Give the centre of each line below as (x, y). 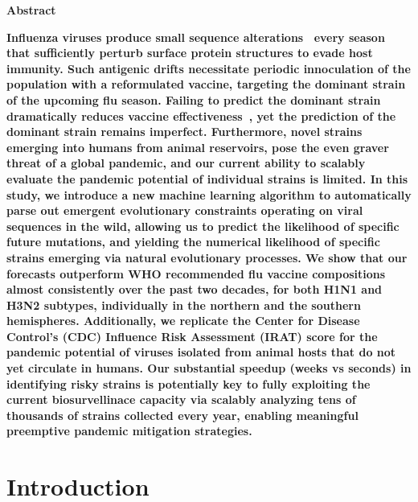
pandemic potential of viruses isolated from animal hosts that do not (201, 352)
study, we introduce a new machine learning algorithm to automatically (209, 194)
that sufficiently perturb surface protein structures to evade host (190, 53)
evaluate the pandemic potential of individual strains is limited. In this (207, 178)
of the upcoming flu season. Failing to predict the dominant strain (194, 99)
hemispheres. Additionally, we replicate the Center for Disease (183, 321)
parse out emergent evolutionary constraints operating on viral (185, 210)
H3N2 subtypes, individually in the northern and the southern (184, 304)
